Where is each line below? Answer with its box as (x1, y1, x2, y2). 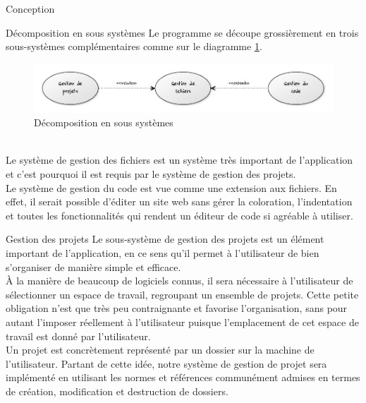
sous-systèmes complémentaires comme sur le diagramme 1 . (6, 39, 262, 54)
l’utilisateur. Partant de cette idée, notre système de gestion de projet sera (6, 356, 327, 371)
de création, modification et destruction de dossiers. (6, 383, 228, 398)
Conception (6, 1, 55, 16)
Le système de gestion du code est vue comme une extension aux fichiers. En (6, 180, 337, 195)
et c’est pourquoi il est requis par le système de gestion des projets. (6, 166, 296, 181)
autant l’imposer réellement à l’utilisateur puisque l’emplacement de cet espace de (6, 314, 359, 329)
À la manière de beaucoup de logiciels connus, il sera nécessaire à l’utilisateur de (6, 273, 353, 288)
